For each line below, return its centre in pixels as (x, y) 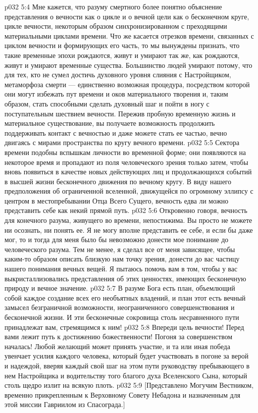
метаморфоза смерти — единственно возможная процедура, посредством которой (127, 84)
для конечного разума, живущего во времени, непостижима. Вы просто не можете (129, 220)
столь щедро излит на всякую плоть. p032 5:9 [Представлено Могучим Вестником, (129, 385)
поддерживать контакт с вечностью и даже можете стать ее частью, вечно (116, 132)
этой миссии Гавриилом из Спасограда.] (65, 404)
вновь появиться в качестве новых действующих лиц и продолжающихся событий (128, 172)
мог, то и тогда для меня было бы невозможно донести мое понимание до (117, 239)
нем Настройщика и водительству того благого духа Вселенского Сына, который (126, 375)
